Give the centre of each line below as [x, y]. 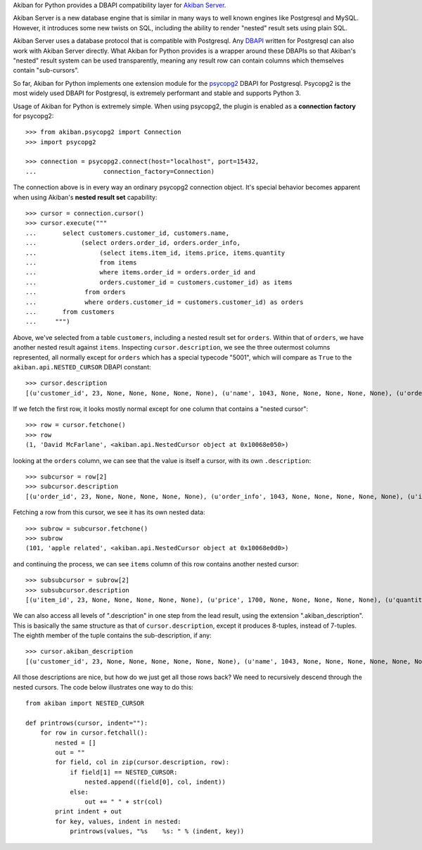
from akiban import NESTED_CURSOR [85, 703]
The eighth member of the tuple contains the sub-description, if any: [112, 635]
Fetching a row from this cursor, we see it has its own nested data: [109, 512]
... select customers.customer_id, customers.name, [128, 233]
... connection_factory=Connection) [120, 171]
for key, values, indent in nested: [119, 821]
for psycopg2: [33, 115]
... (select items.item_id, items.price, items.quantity [155, 253]
